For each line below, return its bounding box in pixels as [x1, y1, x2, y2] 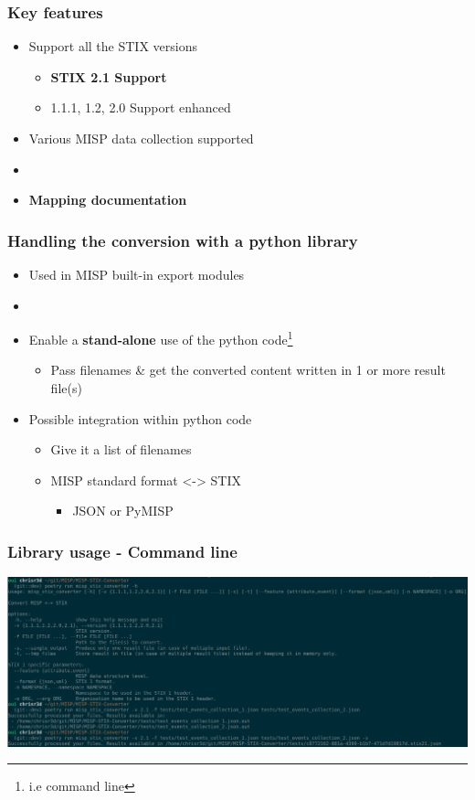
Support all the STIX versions [28, 37, 197, 56]
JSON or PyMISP [72, 501, 174, 520]
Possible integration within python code [28, 409, 252, 428]
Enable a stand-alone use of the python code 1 [28, 327, 293, 348]
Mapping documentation [28, 190, 187, 209]
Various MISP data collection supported [28, 129, 254, 147]
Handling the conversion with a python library [7, 229, 358, 251]
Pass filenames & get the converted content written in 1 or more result [50, 360, 446, 379]
